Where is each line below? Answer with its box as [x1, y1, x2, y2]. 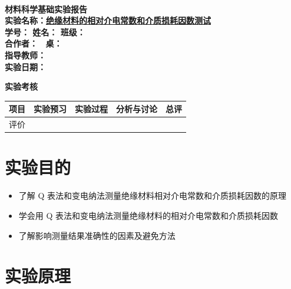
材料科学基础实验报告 [5, 2, 87, 15]
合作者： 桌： [5, 37, 62, 50]
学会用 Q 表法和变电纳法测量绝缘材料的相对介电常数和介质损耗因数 [18, 209, 279, 221]
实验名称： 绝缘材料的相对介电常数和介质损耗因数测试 [5, 14, 211, 27]
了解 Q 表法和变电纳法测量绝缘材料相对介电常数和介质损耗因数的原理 [18, 189, 287, 202]
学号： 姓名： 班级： [5, 25, 85, 38]
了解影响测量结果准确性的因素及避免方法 [18, 229, 176, 241]
